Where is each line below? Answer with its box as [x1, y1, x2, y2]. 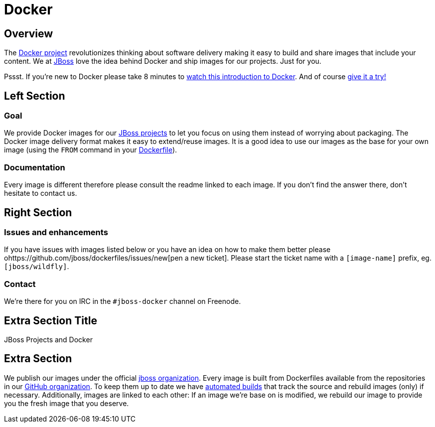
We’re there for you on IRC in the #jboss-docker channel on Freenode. [4, 297, 241, 306]
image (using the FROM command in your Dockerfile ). [4, 145, 177, 154]
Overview [4, 27, 53, 40]
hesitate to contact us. [4, 189, 77, 198]
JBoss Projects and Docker [4, 335, 93, 344]
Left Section [4, 89, 65, 102]
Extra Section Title [4, 314, 97, 327]
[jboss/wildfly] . [4, 262, 69, 271]
